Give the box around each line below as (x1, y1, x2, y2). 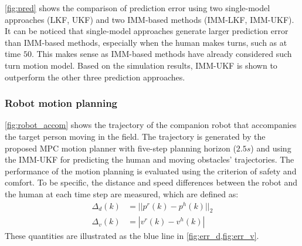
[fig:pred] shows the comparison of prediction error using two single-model (5, 2, 270, 14)
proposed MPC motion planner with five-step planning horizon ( (5, 141, 236, 154)
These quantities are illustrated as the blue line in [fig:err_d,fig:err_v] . (5, 230, 259, 242)
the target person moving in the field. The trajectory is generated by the (5, 130, 266, 142)
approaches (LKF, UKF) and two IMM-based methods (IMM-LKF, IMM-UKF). (5, 13, 294, 25)
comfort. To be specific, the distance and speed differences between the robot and (5, 176, 297, 188)
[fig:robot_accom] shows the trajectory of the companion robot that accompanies (5, 119, 297, 131)
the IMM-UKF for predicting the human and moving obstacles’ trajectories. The (5, 153, 294, 166)
